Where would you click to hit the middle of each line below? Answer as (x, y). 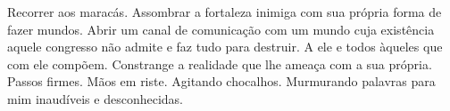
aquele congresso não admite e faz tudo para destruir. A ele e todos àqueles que (225, 47)
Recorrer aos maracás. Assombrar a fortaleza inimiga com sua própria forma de (225, 12)
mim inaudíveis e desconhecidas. (95, 98)
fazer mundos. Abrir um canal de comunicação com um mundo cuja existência (221, 29)
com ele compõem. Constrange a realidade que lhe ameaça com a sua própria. (220, 63)
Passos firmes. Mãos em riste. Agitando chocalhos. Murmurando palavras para (221, 81)
